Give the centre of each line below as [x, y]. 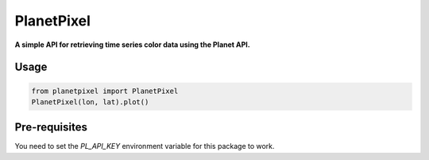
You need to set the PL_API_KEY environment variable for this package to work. [145, 146]
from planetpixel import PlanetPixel [105, 91]
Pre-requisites [51, 127]
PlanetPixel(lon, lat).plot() [90, 102]
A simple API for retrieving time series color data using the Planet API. [132, 45]
